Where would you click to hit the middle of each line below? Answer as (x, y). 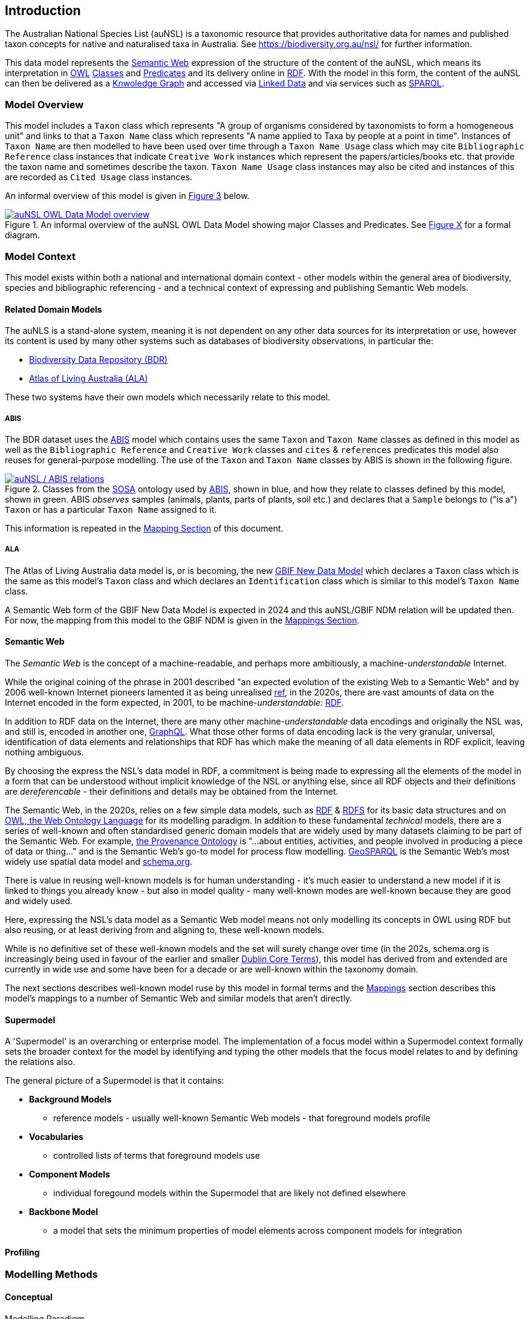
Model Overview (44, 104)
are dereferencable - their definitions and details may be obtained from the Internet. (172, 791)
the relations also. (40, 1062)
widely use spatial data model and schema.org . (99, 861)
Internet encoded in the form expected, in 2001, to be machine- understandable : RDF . (174, 702)
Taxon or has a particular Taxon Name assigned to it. (111, 509)
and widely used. (39, 901)
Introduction (43, 11)
